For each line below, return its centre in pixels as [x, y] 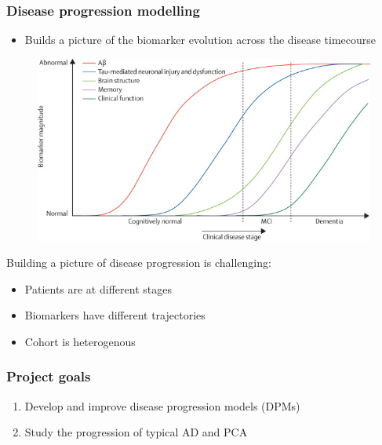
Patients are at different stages [98, 288]
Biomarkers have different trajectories [115, 315]
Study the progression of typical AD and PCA [136, 432]
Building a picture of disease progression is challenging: [139, 263]
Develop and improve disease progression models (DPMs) [162, 405]
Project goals [49, 376]
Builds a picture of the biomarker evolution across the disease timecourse [200, 40]
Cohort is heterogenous [80, 341]
